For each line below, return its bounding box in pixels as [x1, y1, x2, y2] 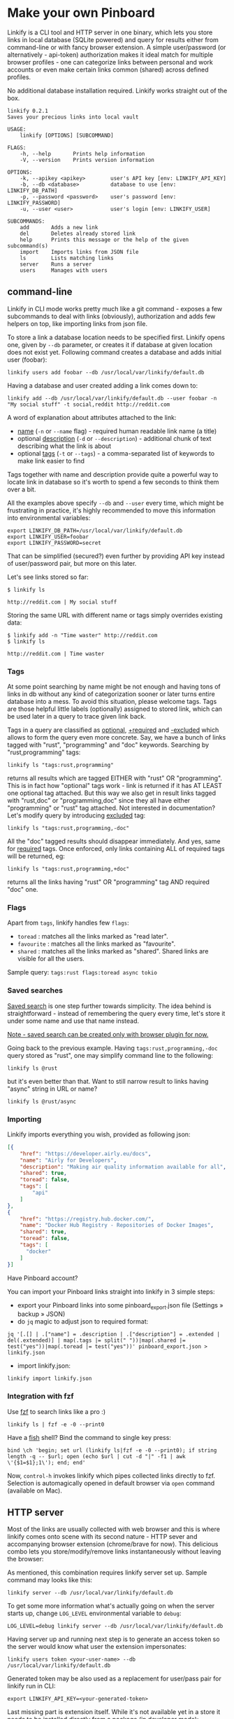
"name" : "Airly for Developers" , [20, 1157, 117, 1164]
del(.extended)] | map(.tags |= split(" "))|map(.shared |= [7, 1337, 187, 1344]
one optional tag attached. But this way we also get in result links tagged [7, 789, 217, 797]
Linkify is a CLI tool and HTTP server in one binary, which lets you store [7, 28, 213, 36]
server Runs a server [20, 261, 92, 268]
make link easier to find [17, 456, 85, 465]
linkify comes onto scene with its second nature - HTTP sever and [7, 1533, 198, 1541]
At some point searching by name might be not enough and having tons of [7, 682, 221, 691]
